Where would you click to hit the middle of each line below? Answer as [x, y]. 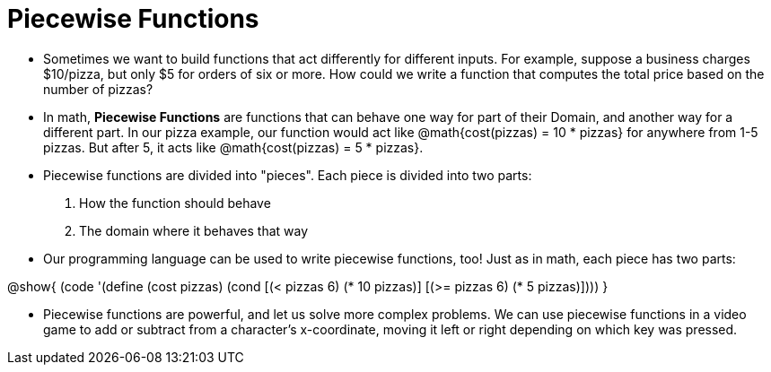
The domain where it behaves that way [194, 230]
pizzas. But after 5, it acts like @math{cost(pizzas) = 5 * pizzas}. [233, 147]
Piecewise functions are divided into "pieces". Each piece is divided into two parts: [288, 175]
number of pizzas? [98, 89]
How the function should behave [175, 203]
